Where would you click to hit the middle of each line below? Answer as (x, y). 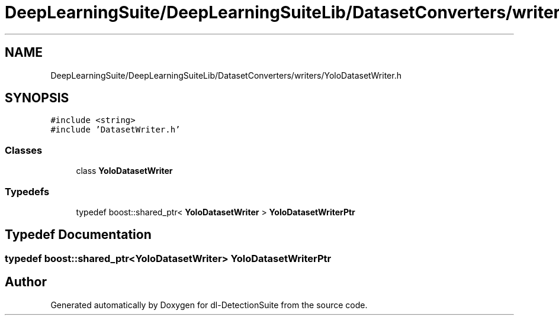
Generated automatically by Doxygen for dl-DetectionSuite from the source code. (209, 305)
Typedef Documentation (78, 235)
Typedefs (27, 191)
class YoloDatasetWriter (124, 171)
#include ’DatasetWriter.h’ (115, 130)
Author (26, 282)
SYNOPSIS (37, 98)
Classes (24, 150)
